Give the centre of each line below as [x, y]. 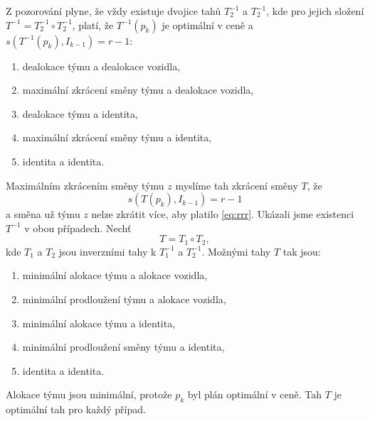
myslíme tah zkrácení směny [237, 185]
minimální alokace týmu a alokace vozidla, [115, 275]
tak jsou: [302, 251]
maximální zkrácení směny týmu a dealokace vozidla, [138, 90]
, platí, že [93, 24]
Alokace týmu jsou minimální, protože [89, 394]
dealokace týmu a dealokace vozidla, [101, 66]
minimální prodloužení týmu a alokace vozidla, [124, 299]
